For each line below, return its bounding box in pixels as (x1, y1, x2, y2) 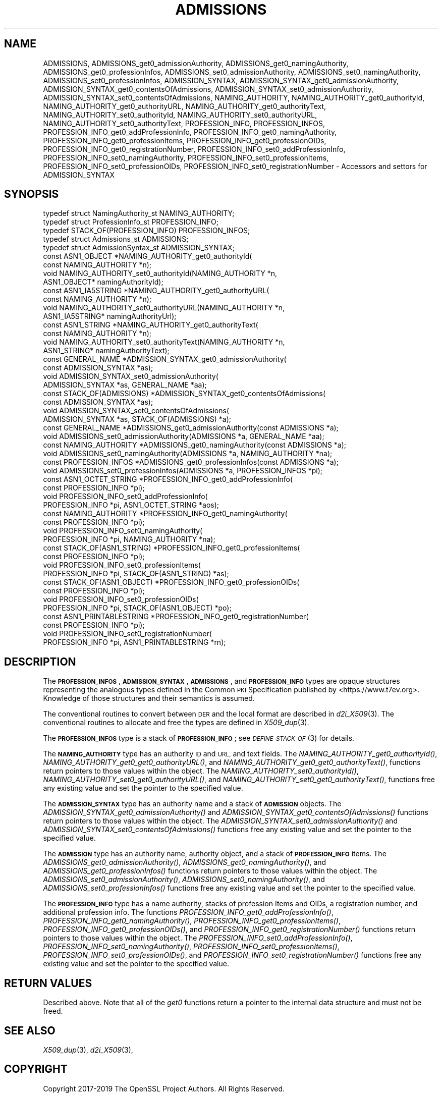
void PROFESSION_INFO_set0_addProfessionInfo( (43, 492, 208, 501)
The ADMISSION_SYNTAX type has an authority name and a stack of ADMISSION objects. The (43, 799, 342, 808)
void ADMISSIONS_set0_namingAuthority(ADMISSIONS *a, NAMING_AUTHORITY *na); (43, 449, 333, 458)
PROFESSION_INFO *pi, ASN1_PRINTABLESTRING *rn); (43, 638, 226, 647)
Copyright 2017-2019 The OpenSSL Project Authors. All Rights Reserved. (43, 1084, 285, 1093)
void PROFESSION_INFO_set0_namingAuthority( (43, 526, 203, 535)
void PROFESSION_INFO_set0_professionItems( (43, 561, 201, 570)
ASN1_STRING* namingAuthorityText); (43, 346, 170, 355)
